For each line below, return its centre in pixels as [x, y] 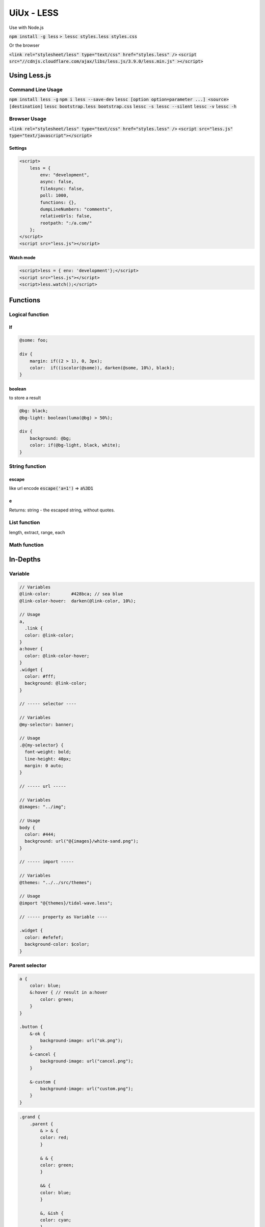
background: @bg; [51, 438]
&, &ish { [52, 1213]
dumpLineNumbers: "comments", [76, 209]
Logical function [29, 314]
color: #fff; [40, 676]
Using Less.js [30, 75]
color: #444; [40, 834]
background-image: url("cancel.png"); [87, 1061]
